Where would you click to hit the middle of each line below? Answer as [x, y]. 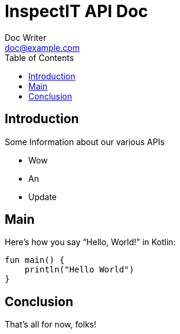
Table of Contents [40, 57]
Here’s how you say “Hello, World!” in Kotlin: [90, 242]
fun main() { [35, 260]
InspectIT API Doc [76, 11]
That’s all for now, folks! [51, 325]
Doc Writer [26, 37]
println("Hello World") [79, 270]
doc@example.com [42, 47]
